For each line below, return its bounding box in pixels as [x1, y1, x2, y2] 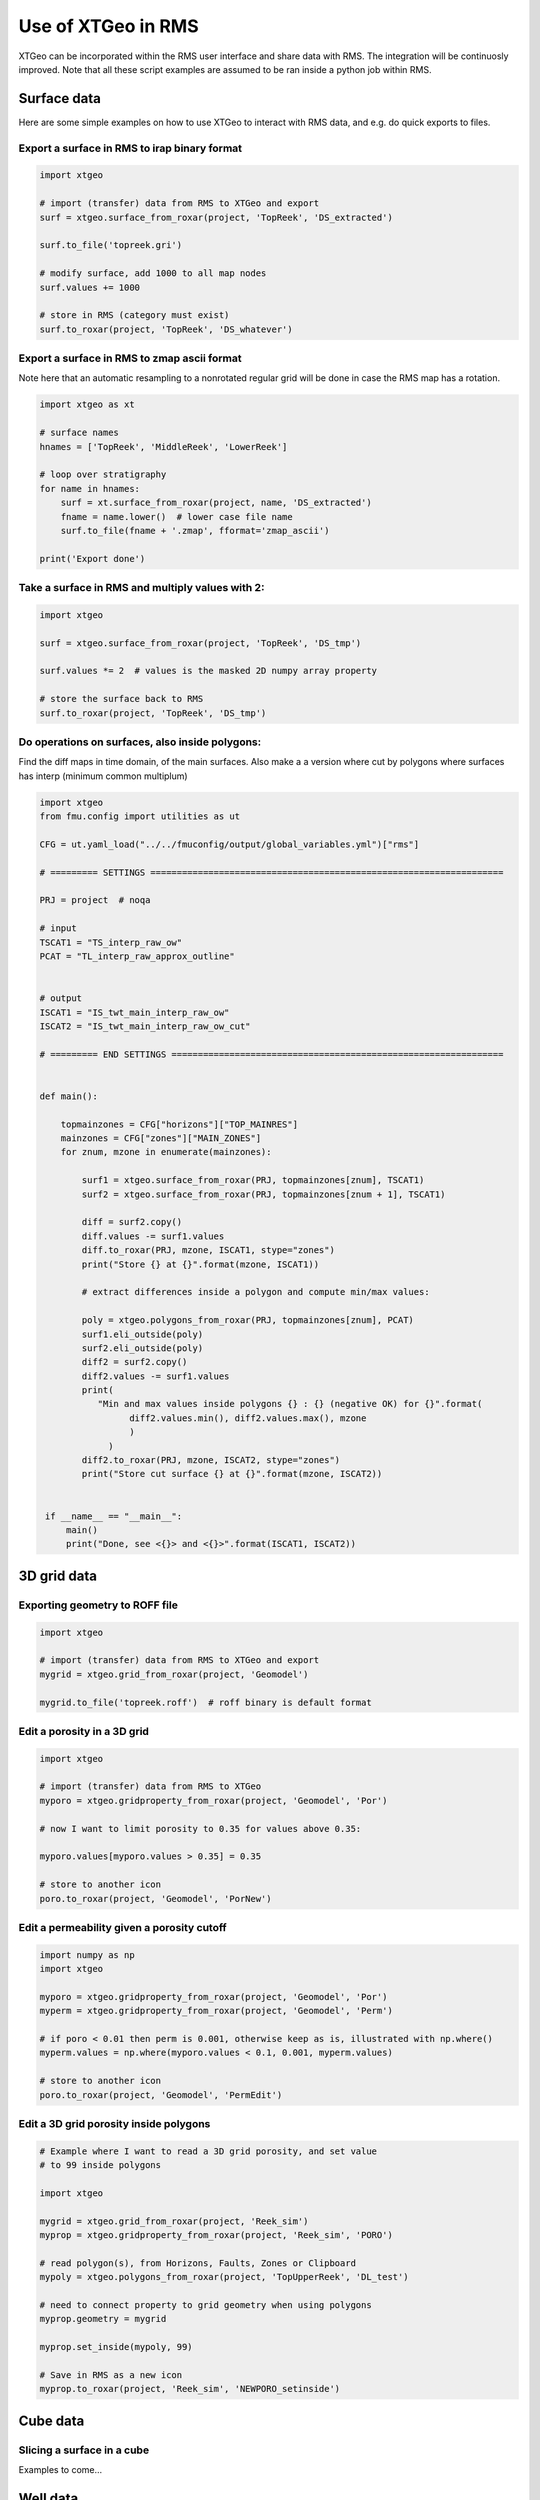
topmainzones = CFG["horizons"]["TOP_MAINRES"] [60, 1118, 299, 1130]
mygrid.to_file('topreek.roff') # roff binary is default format [39, 1696, 372, 1708]
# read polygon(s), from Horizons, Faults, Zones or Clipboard [39, 2257, 357, 2269]
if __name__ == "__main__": [45, 1510, 183, 1522]
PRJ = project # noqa [39, 895, 151, 906]
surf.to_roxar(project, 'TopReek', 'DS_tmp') [39, 707, 267, 719]
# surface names [39, 427, 120, 439]
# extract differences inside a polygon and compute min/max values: [81, 1286, 430, 1298]
